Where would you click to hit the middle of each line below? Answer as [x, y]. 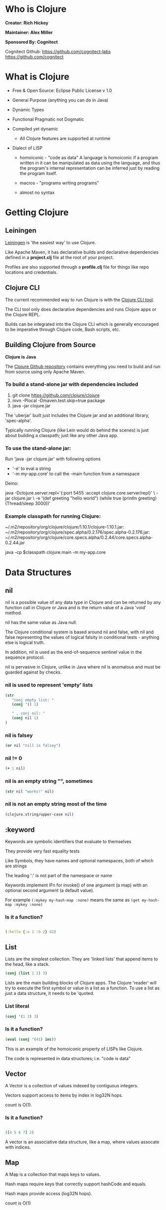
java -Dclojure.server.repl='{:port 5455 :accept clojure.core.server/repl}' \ [80, 493]
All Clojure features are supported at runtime [65, 138]
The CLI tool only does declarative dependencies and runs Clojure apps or [81, 309]
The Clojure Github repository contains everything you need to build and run [83, 366]
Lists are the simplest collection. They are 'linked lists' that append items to [82, 959]
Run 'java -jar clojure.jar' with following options [53, 459]
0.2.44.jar [15, 543]
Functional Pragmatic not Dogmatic [48, 119]
